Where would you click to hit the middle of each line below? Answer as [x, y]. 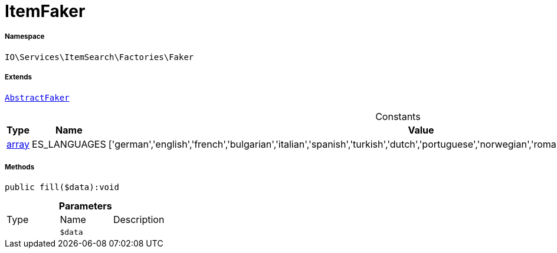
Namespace [25, 37]
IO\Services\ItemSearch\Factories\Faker [99, 57]
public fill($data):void [62, 187]
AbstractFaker [37, 97]
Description [139, 220]
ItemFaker [45, 11]
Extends [19, 77]
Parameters [85, 206]
